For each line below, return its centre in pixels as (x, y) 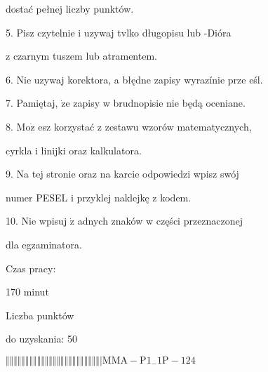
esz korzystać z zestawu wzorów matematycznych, (145, 126)
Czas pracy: (31, 268)
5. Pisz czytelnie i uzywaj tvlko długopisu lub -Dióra (119, 32)
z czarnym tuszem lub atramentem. (81, 56)
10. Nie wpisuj (36, 221)
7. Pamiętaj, (32, 103)
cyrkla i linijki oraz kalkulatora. (74, 150)
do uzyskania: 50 (41, 339)
